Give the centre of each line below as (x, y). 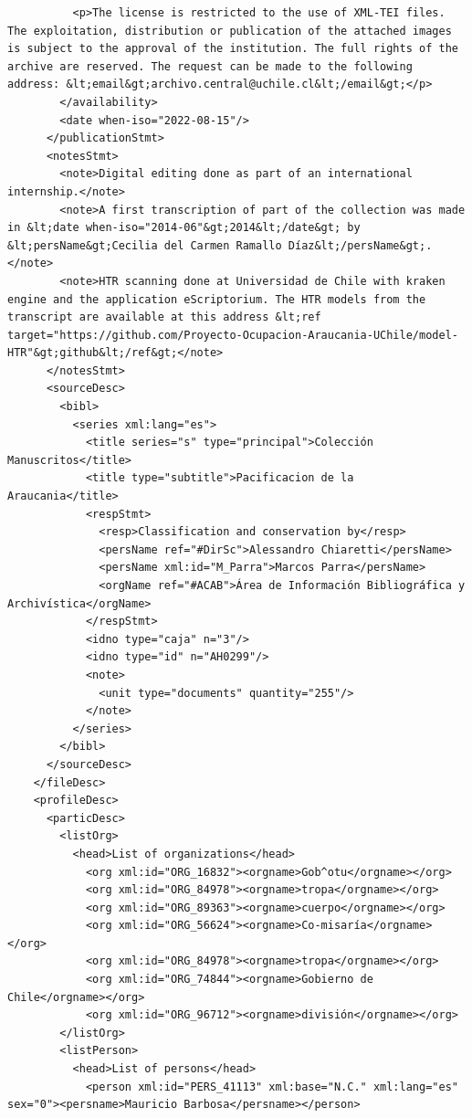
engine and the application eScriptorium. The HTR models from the (217, 299)
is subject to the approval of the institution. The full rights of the (233, 49)
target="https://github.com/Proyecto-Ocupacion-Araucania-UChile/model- (233, 335)
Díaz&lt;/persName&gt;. (360, 245)
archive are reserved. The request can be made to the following (210, 66)
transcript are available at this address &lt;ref (164, 317)
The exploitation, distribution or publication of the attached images (230, 31)
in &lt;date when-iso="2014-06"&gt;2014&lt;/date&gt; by (184, 228)
